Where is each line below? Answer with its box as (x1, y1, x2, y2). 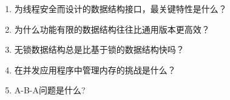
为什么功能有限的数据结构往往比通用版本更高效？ (14, 22, 210, 35)
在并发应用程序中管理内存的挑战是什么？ (14, 63, 176, 76)
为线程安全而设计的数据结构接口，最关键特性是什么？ (14, 2, 227, 15)
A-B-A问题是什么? (14, 84, 86, 96)
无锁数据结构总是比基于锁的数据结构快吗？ (14, 43, 184, 56)
